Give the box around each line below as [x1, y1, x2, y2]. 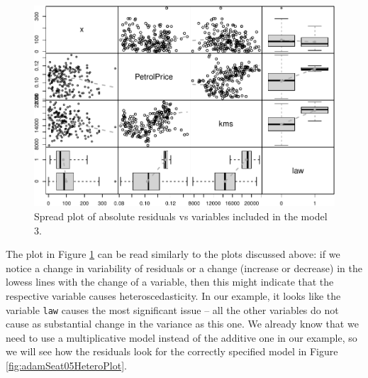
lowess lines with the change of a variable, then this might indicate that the [6, 274, 334, 289]
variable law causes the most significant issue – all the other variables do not [6, 302, 339, 317]
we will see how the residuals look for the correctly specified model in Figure [6, 344, 338, 359]
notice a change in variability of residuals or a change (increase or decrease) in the [6, 260, 362, 275]
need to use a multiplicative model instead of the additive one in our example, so [6, 330, 357, 345]
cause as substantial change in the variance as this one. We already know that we [6, 316, 359, 331]
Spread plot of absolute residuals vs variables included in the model [34, 208, 328, 223]
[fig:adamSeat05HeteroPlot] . [6, 357, 127, 372]
